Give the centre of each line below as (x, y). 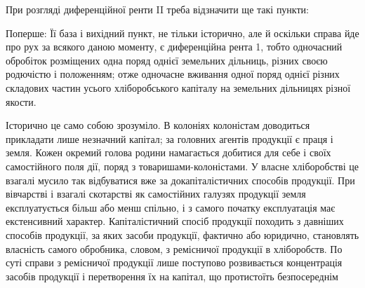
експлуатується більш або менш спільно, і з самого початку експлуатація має (171, 207)
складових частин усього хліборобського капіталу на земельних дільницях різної (178, 87)
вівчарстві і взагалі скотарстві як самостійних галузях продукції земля (156, 194)
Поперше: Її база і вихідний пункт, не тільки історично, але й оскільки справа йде (182, 33)
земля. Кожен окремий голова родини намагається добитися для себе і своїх (168, 152)
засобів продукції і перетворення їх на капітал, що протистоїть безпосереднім (172, 276)
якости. (21, 101)
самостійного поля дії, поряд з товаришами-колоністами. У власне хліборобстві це (182, 166)
